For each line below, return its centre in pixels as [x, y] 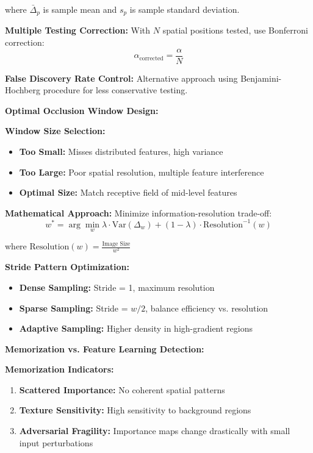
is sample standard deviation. [185, 9]
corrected [151, 58]
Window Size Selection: [55, 131]
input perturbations [56, 442]
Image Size [116, 244]
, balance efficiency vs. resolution [207, 308]
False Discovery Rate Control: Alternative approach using [121, 78]
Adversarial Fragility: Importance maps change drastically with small [155, 431]
